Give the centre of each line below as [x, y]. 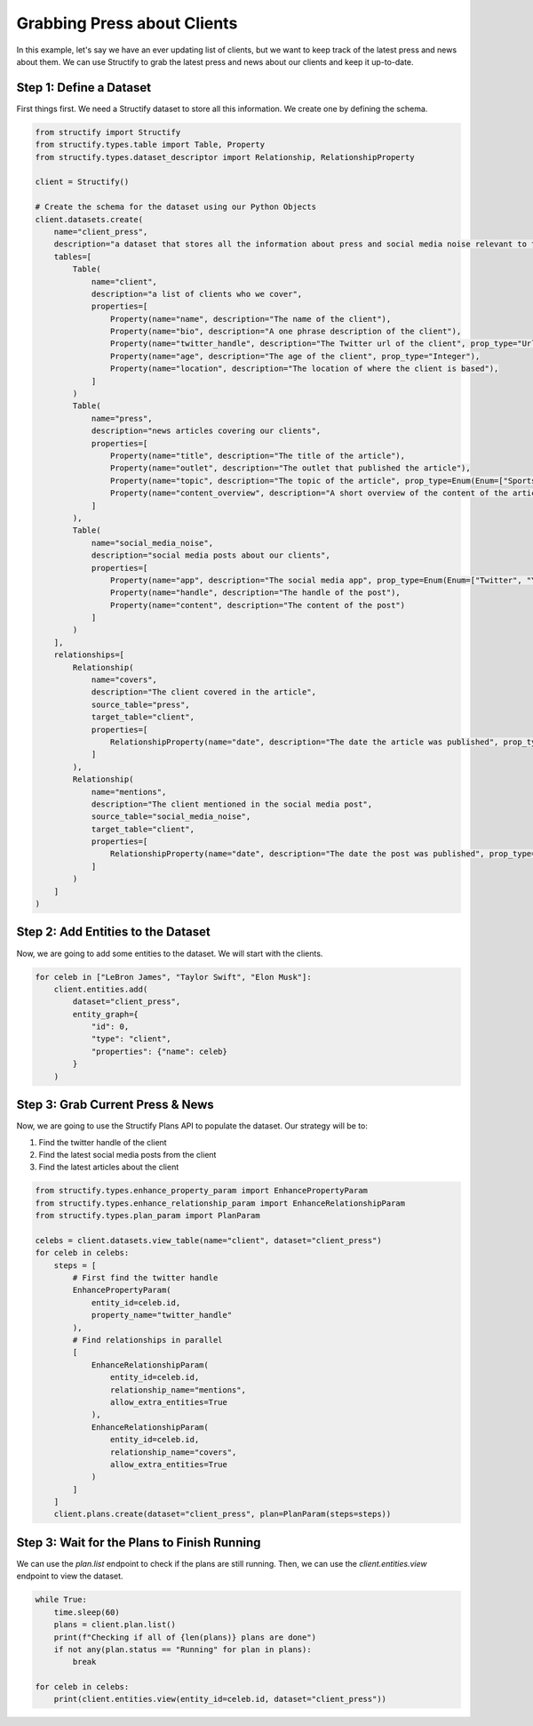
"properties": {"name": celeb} [159, 1051]
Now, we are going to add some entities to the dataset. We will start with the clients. [170, 953]
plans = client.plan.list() [115, 1625]
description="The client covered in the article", [204, 692]
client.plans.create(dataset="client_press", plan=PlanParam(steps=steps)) [223, 1514]
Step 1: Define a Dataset [84, 88]
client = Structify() [82, 182]
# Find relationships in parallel [147, 1340]
